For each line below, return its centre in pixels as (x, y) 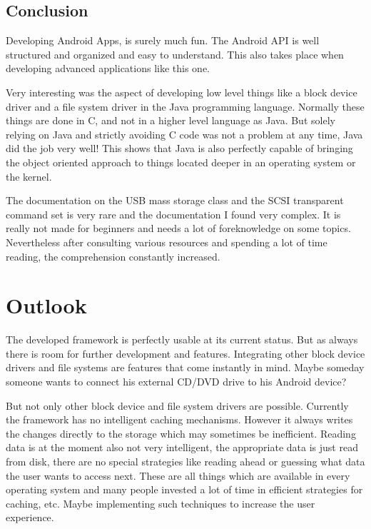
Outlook (46, 305)
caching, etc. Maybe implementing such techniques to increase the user (161, 503)
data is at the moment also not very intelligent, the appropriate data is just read (182, 447)
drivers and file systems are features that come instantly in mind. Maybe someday (185, 367)
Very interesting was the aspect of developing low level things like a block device (182, 92)
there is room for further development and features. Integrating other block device (185, 353)
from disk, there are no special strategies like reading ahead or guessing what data (185, 461)
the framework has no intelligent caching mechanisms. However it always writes (179, 419)
